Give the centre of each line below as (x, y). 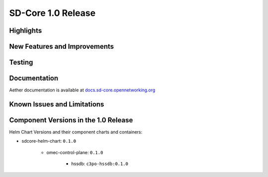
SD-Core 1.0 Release (52, 13)
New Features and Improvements (62, 46)
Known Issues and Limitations (57, 104)
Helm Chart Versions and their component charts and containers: (76, 132)
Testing (21, 62)
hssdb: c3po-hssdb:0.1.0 (100, 164)
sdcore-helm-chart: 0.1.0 (49, 141)
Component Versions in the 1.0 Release (71, 120)
